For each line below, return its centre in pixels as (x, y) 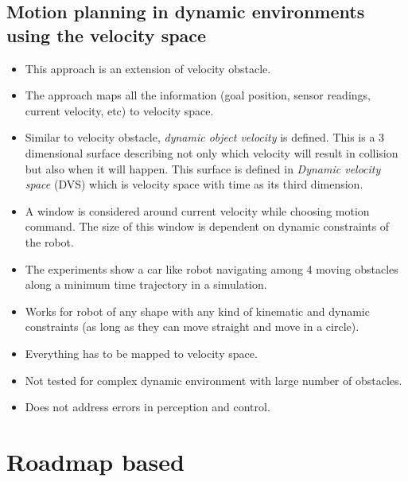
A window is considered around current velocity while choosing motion (197, 210)
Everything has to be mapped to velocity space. (141, 353)
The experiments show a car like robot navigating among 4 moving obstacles (212, 268)
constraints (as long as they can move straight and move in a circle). (192, 327)
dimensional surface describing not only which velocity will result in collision (212, 152)
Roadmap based (95, 461)
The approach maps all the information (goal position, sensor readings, (198, 95)
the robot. (49, 241)
